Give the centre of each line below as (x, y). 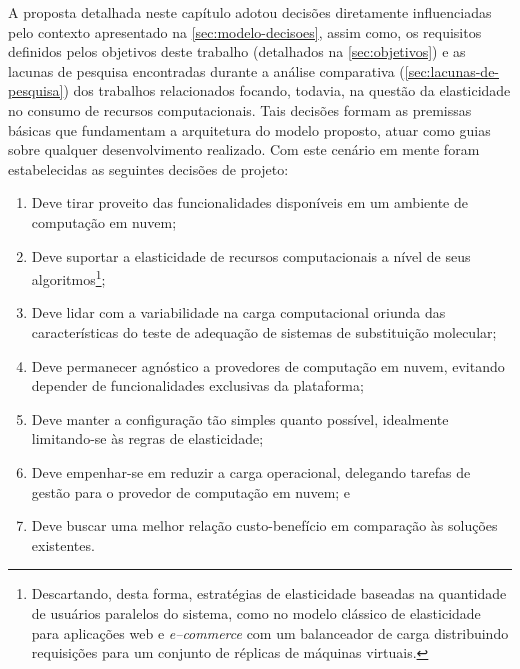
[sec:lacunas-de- (452, 70)
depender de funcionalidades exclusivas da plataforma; (197, 385)
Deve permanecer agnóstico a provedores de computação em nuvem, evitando (268, 365)
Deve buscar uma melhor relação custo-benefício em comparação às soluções (264, 525)
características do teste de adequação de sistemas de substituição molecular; (264, 331)
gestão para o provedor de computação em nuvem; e (191, 491)
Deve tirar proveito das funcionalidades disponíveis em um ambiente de (249, 202)
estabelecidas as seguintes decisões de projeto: (148, 168)
